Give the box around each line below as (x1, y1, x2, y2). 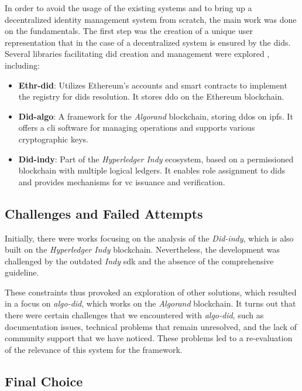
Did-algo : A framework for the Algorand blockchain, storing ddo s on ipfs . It (18, 110, 293, 122)
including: (5, 59, 40, 71)
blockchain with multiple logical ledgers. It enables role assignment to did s (18, 164, 286, 176)
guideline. (5, 266, 39, 278)
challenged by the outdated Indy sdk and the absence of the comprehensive (5, 254, 274, 267)
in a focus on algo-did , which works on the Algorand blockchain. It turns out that (5, 297, 296, 310)
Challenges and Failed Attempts (5, 204, 203, 222)
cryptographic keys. (18, 132, 88, 145)
